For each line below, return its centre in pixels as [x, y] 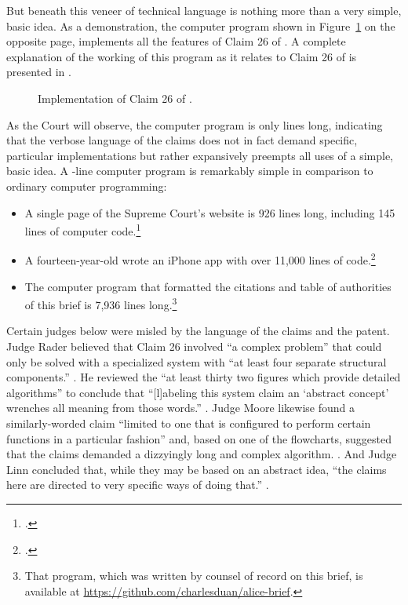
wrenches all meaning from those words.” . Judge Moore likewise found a [180, 408]
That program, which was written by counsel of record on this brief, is [194, 576]
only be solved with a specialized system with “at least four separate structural [197, 361]
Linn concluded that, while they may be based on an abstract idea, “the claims [197, 469]
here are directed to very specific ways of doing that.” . [138, 485]
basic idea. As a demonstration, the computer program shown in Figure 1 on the [201, 26]
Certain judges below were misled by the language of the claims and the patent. [198, 331]
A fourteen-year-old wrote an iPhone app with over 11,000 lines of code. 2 [200, 259]
